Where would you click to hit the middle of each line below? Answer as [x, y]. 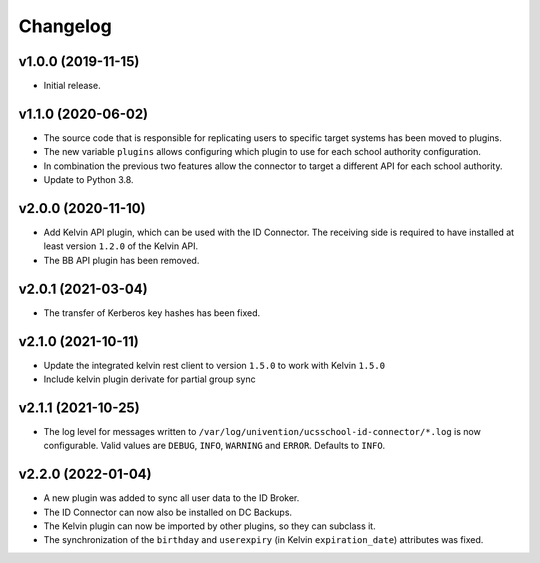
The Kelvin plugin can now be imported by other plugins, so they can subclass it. [209, 526]
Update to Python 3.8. [88, 180]
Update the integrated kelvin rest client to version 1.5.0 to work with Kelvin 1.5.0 [214, 365]
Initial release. [72, 86]
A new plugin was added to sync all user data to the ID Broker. [171, 498]
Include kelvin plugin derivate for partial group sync [149, 379]
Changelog [65, 26]
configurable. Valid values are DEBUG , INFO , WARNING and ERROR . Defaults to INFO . [214, 446]
